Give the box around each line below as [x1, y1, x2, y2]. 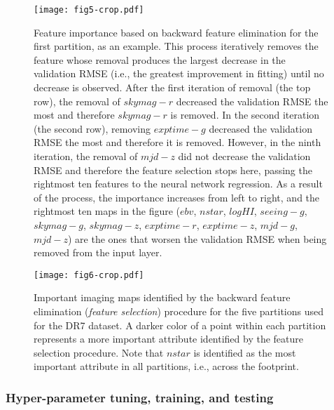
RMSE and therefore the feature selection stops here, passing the [34, 162, 312, 177]
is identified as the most [193, 345, 296, 359]
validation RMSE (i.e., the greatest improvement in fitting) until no [34, 66, 324, 81]
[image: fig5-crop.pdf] [34, 5, 144, 15]
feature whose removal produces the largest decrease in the [34, 52, 286, 67]
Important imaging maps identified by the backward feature [34, 290, 291, 305]
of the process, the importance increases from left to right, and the [34, 190, 320, 204]
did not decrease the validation [178, 149, 311, 163]
